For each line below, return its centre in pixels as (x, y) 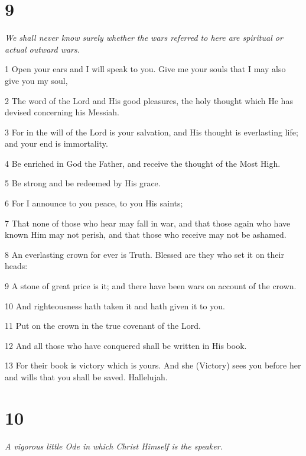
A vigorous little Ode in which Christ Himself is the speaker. (114, 446)
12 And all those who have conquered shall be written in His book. (126, 345)
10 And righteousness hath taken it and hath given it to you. (115, 305)
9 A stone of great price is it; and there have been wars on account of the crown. (151, 286)
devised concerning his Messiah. (62, 112)
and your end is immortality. (56, 143)
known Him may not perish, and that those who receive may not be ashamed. (146, 235)
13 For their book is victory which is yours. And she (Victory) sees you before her (153, 365)
